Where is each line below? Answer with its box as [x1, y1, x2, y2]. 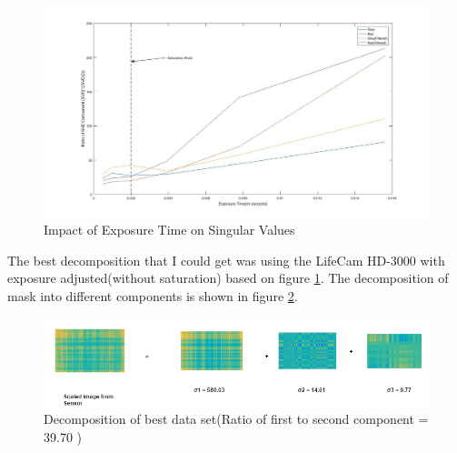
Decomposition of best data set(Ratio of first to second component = [44, 409, 429, 428]
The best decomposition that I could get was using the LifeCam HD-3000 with [7, 250, 445, 269]
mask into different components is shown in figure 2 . [7, 287, 298, 305]
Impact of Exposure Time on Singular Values [44, 220, 295, 239]
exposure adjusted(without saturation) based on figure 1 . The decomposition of [7, 268, 449, 287]
